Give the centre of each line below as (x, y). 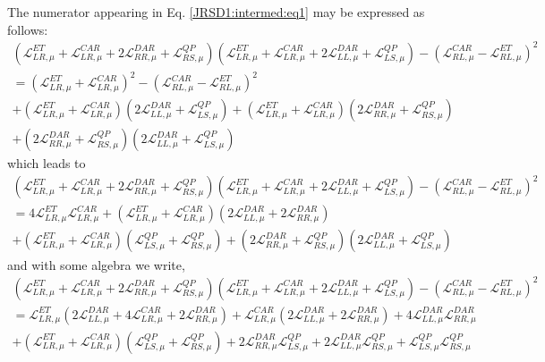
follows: (28, 29)
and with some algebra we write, (96, 264)
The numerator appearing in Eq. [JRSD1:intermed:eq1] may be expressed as (216, 12)
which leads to (47, 163)
